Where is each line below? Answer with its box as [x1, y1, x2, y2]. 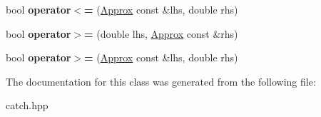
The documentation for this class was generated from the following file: [6, 73, 316, 88]
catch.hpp [6, 98, 49, 113]
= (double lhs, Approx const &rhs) [84, 26, 238, 41]
